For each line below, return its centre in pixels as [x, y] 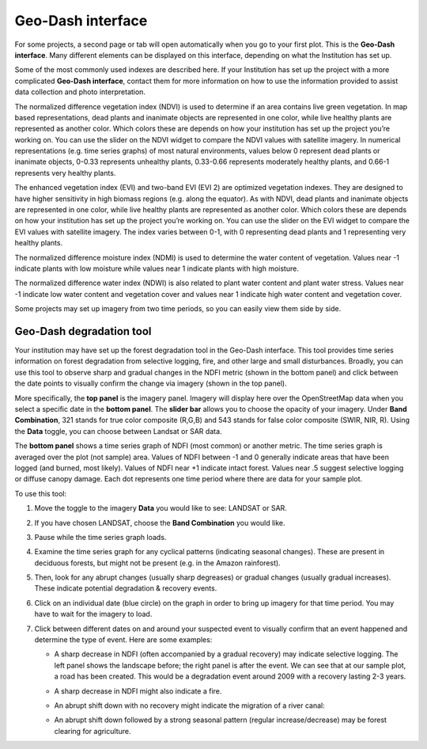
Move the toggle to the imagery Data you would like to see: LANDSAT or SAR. [161, 508]
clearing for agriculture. [93, 731]
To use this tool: [41, 493]
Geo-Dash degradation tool [83, 331]
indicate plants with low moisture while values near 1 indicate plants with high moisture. [157, 268]
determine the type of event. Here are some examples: [123, 640]
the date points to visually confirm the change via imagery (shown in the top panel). [151, 383]
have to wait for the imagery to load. [93, 614]
